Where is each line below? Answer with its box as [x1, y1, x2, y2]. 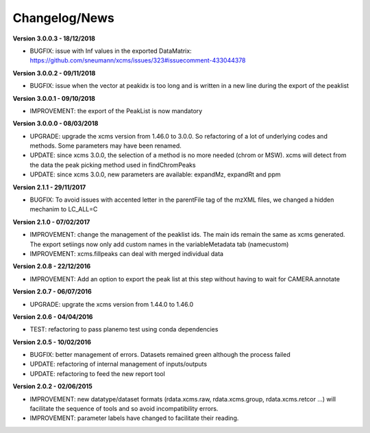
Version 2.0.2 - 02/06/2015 [12, 382, 92, 390]
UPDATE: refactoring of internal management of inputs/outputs [29, 360, 208, 368]
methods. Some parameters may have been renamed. [29, 141, 182, 150]
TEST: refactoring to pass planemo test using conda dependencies [29, 325, 219, 333]
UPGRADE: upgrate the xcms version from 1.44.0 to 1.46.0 [29, 300, 194, 308]
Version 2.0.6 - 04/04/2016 [12, 312, 93, 320]
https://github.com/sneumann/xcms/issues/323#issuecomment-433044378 [29, 56, 246, 65]
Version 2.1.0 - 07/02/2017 [12, 218, 90, 226]
